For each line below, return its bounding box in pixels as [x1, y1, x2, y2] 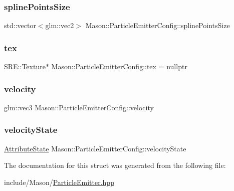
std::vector [4, 20, 36, 31]
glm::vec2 [45, 20, 74, 31]
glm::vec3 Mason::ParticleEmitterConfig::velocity [4, 102, 154, 112]
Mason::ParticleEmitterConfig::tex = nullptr [51, 61, 187, 72]
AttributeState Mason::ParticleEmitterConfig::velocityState [4, 143, 186, 153]
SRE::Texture [4, 61, 46, 72]
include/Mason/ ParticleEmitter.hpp [4, 176, 114, 187]
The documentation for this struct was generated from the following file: [4, 160, 226, 170]
